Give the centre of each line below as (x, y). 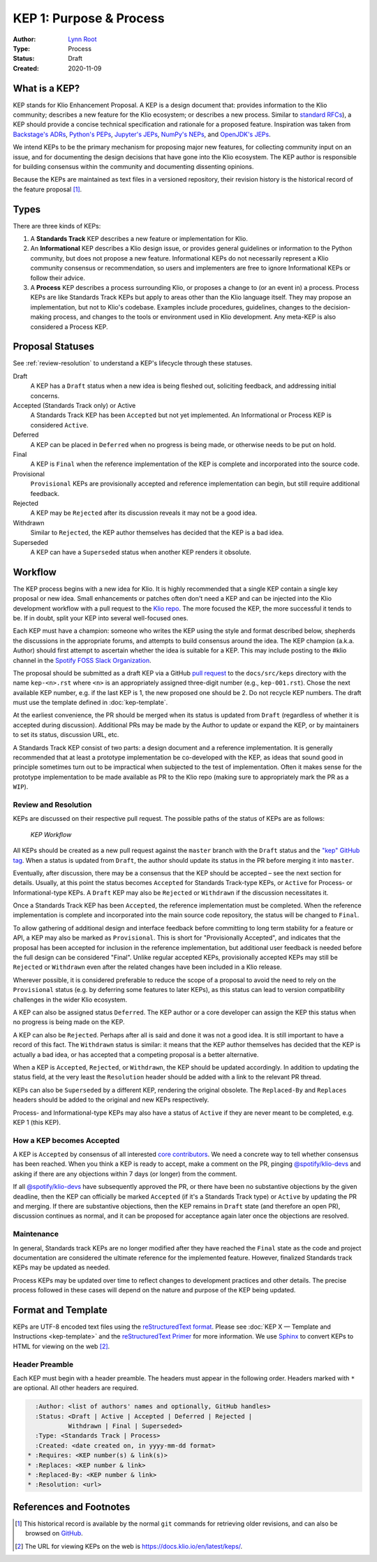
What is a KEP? (46, 88)
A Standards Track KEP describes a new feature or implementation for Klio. (139, 239)
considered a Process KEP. (69, 327)
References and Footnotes (72, 1506)
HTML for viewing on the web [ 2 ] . (61, 1346)
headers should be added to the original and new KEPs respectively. (111, 1100)
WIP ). (21, 787)
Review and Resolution (52, 805)
